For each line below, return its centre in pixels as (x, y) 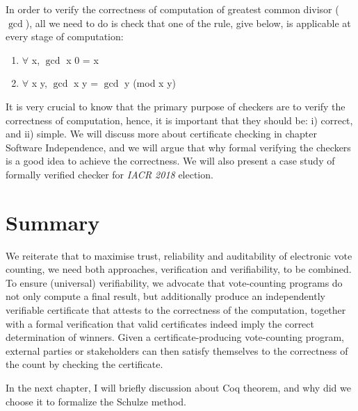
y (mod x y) (150, 83)
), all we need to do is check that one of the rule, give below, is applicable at (188, 23)
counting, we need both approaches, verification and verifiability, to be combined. (179, 269)
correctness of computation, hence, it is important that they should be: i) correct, (179, 120)
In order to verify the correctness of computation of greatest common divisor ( (172, 9)
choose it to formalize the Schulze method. (96, 401)
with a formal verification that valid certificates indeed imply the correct (160, 323)
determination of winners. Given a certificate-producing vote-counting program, (175, 337)
